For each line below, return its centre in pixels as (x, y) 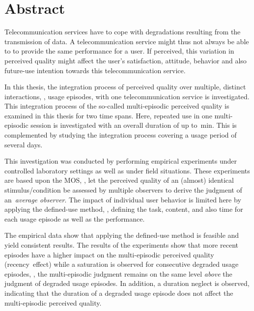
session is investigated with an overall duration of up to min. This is (134, 125)
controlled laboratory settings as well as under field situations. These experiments (127, 170)
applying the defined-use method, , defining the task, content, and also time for (124, 209)
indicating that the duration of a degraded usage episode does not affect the (119, 293)
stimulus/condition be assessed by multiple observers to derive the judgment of (123, 190)
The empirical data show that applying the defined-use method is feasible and (122, 235)
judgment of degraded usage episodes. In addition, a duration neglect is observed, (127, 283)
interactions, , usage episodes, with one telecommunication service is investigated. (127, 96)
